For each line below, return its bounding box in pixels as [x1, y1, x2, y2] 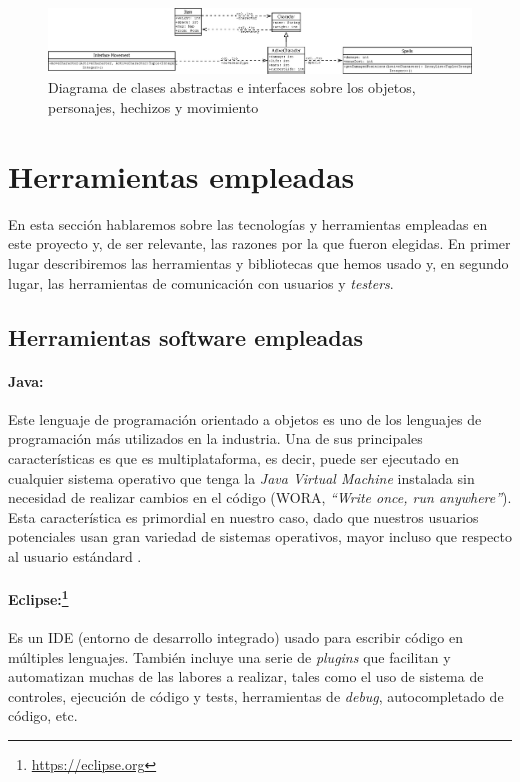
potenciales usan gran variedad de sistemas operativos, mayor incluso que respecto [8, 526, 512, 547]
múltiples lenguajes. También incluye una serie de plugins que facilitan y [8, 646, 451, 667]
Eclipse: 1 [8, 586, 69, 609]
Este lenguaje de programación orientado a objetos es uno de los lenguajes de [8, 408, 482, 429]
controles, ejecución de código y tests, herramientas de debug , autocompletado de [8, 685, 504, 706]
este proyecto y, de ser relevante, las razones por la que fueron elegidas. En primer [8, 233, 511, 254]
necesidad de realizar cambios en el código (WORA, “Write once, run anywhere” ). [8, 487, 512, 508]
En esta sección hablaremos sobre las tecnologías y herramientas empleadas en [8, 213, 488, 234]
